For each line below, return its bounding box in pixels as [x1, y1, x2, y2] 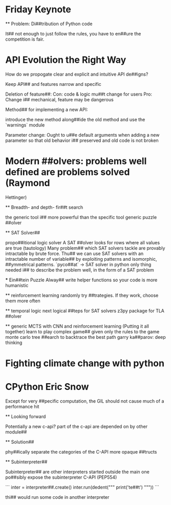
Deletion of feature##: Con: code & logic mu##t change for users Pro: [5, 91, 153, 97]
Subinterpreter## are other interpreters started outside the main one [5, 468, 149, 475]
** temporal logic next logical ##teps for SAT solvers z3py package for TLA [5, 308, 165, 314]
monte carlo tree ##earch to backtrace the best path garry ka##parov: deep [5, 334, 166, 340]
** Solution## [5, 439, 34, 445]
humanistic [5, 282, 29, 288]
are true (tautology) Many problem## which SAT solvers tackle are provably [5, 245, 165, 251]
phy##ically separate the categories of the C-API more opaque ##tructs [5, 448, 157, 455]
